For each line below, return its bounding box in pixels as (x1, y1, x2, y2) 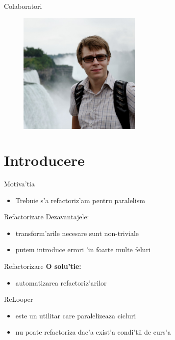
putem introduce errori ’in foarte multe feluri (15, 244, 151, 255)
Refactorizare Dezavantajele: (4, 211, 89, 222)
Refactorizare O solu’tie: (4, 261, 81, 271)
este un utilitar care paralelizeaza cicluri (15, 310, 136, 320)
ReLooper (4, 294, 33, 304)
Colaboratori (4, 1, 42, 11)
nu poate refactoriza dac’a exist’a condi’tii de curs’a (15, 327, 171, 337)
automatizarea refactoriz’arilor (15, 277, 107, 288)
